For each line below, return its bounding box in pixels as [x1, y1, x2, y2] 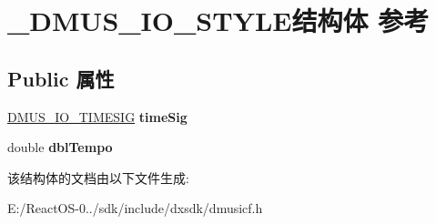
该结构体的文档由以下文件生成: [7, 168, 189, 187]
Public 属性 [7, 64, 115, 92]
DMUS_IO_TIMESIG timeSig [7, 107, 188, 126]
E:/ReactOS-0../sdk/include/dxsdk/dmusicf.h [7, 199, 263, 218]
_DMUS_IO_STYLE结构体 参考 [7, 2, 430, 39]
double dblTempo [7, 137, 113, 157]
